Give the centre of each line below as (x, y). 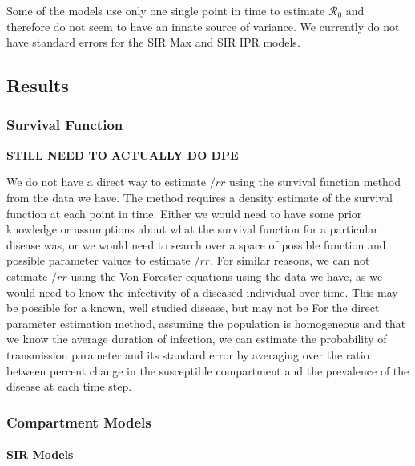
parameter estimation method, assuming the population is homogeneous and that (206, 323)
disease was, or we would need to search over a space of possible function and (196, 244)
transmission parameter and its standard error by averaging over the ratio (188, 354)
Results (38, 85)
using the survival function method (315, 182)
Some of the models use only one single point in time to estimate (166, 10)
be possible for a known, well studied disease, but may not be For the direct (193, 308)
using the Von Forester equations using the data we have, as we (227, 276)
